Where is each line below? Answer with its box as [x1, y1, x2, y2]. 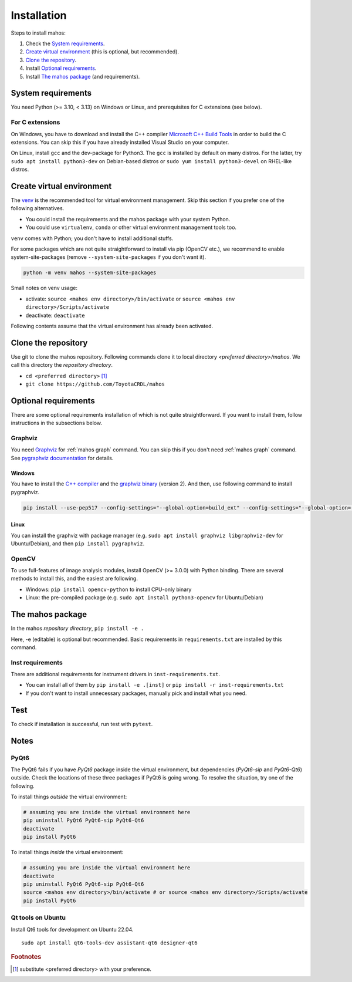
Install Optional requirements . [25, 65, 97, 72]
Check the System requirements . [25, 40, 105, 47]
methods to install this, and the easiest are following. [11, 575, 138, 582]
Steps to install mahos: [11, 29, 66, 36]
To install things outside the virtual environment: [11, 793, 127, 801]
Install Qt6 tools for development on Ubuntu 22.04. [11, 926, 134, 933]
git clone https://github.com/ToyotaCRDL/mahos [25, 380, 165, 387]
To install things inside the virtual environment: [11, 849, 124, 856]
